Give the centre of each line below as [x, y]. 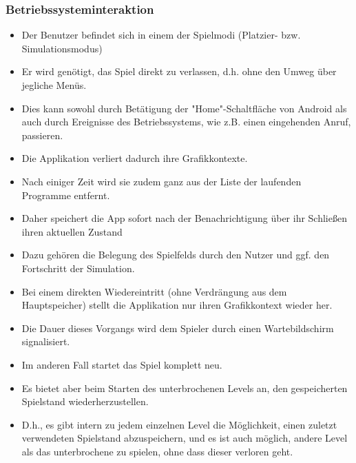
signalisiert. [46, 341]
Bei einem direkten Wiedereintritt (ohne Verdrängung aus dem [154, 291]
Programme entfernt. [66, 195]
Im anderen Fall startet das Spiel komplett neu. [122, 364]
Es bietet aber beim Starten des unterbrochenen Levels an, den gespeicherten [185, 388]
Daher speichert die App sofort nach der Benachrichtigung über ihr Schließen [184, 218]
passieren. [42, 135]
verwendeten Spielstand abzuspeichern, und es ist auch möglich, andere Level [185, 438]
